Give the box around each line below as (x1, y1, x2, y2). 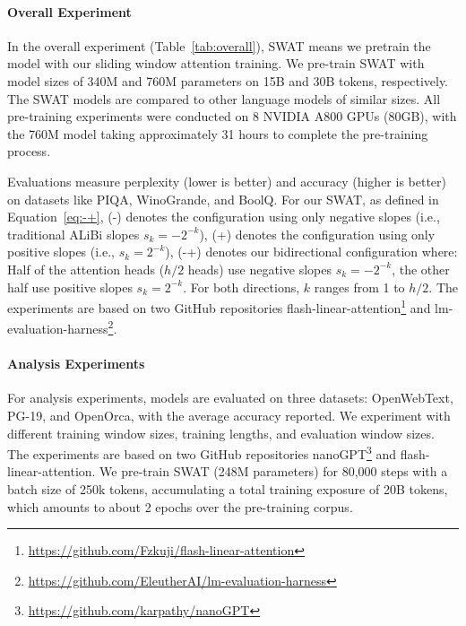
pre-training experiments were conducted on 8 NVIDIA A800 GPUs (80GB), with (7, 107, 457, 126)
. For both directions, (183, 277, 300, 296)
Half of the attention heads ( (7, 259, 165, 278)
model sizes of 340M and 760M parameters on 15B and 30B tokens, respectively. (7, 71, 449, 90)
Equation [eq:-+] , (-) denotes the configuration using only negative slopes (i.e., (7, 207, 440, 226)
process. (7, 142, 51, 161)
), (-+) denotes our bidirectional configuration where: (165, 242, 458, 261)
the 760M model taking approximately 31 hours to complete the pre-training (7, 124, 428, 143)
